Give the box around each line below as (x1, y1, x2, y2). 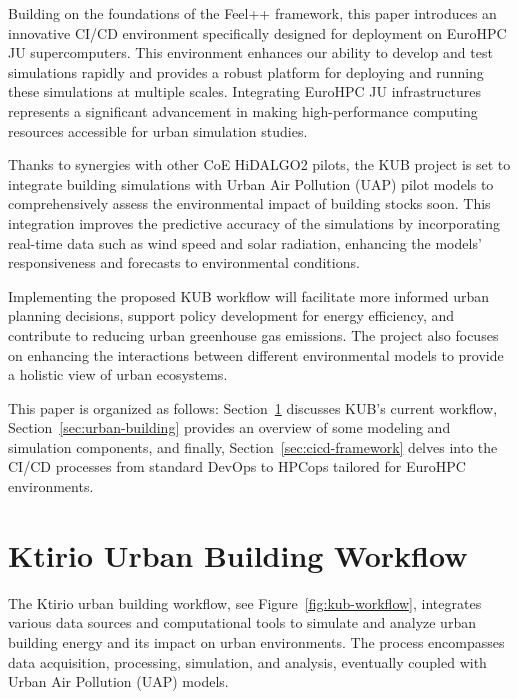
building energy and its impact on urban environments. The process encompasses (8, 631, 505, 652)
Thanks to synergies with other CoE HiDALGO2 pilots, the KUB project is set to (8, 154, 511, 175)
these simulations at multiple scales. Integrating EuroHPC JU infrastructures (8, 81, 482, 102)
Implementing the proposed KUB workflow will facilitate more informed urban (8, 285, 490, 306)
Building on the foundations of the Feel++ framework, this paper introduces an (8, 3, 497, 23)
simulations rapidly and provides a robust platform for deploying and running (8, 61, 484, 82)
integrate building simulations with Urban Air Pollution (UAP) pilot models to (8, 173, 494, 194)
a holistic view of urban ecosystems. (8, 364, 228, 385)
